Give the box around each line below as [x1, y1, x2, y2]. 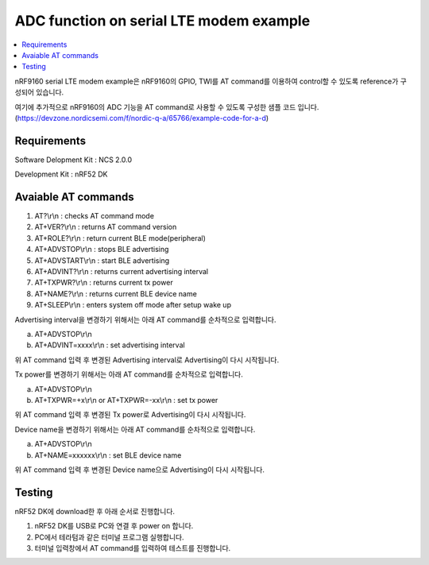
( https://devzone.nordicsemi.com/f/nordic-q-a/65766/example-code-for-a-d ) [14, 113, 269, 122]
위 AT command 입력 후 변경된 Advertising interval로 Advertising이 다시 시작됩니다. [14, 354, 280, 365]
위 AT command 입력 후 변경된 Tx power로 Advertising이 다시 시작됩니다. [14, 410, 246, 420]
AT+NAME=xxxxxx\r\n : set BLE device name [34, 450, 182, 460]
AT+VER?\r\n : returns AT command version [34, 223, 177, 232]
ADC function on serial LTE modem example [14, 12, 311, 29]
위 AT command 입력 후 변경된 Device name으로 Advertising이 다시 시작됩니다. [14, 465, 265, 474]
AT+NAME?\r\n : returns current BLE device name [34, 288, 198, 298]
